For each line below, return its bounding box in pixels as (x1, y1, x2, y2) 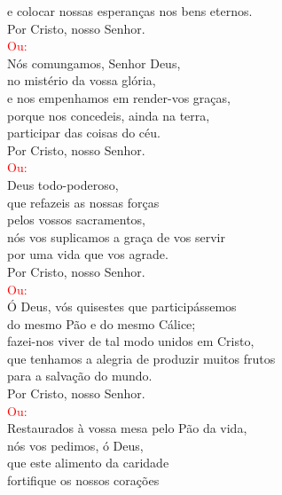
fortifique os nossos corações (7, 471, 160, 490)
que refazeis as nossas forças (7, 192, 160, 211)
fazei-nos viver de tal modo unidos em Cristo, (7, 332, 255, 350)
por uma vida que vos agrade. (7, 245, 168, 263)
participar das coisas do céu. (7, 123, 161, 142)
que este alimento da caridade (7, 453, 169, 472)
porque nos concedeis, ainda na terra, (7, 106, 210, 124)
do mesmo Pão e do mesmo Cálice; (7, 314, 196, 333)
